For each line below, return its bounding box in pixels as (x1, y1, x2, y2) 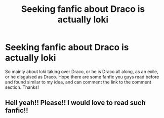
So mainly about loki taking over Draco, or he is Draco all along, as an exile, (5, 68, 158, 75)
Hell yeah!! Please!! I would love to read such (5, 99, 146, 107)
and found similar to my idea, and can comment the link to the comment (5, 79, 152, 85)
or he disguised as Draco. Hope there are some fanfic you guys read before (5, 74, 159, 79)
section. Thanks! (5, 84, 39, 90)
